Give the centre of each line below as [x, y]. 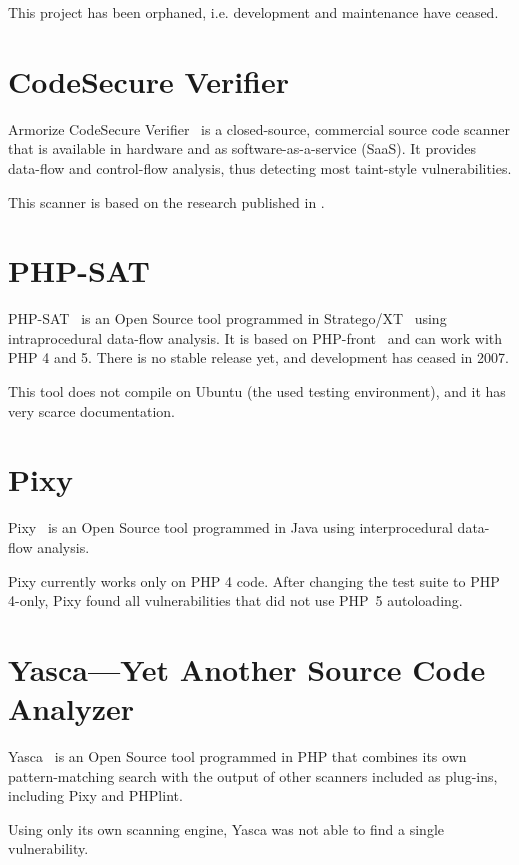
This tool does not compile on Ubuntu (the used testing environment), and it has [257, 391]
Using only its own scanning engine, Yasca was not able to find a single [226, 828]
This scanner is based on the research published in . [166, 201]
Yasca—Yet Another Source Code [247, 668]
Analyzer [71, 708]
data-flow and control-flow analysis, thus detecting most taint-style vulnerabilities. [260, 167]
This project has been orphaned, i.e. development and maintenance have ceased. [253, 12]
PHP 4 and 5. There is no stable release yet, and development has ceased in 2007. [258, 357]
